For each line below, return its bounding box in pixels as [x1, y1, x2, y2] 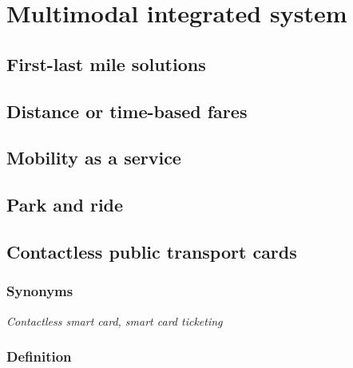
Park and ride [6, 192, 124, 217]
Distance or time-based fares [6, 98, 248, 123]
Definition [6, 346, 72, 366]
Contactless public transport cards [6, 239, 297, 263]
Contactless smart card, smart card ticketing [6, 312, 223, 329]
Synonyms [6, 281, 73, 301]
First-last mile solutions [6, 51, 206, 76]
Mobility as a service [6, 145, 181, 170]
